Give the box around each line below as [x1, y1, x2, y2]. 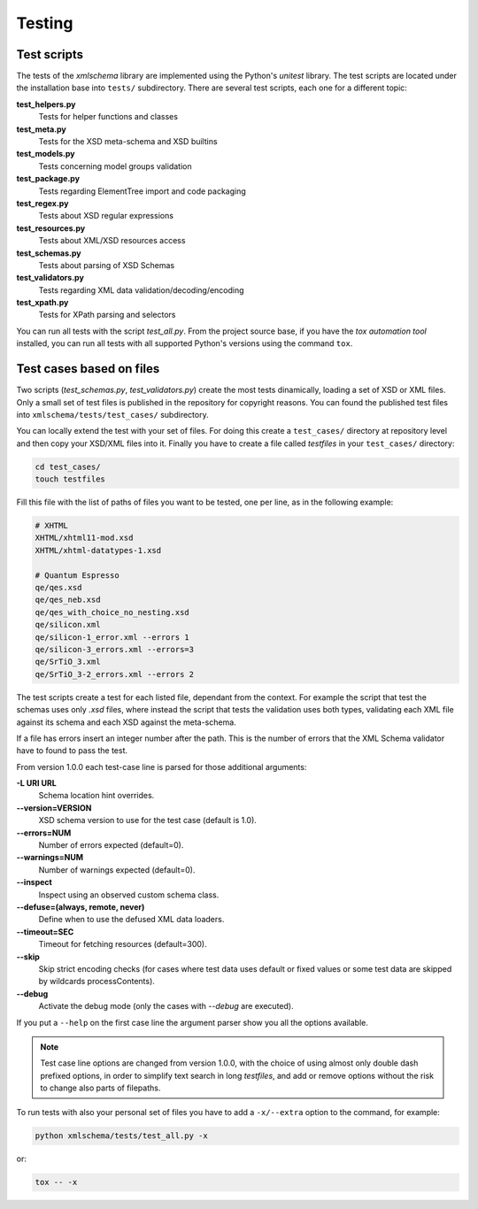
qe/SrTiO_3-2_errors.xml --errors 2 [35, 669, 195, 679]
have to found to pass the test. [16, 745, 128, 756]
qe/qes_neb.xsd [35, 595, 101, 605]
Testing [16, 13, 73, 33]
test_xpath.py [16, 297, 69, 308]
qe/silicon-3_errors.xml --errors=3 [35, 644, 195, 654]
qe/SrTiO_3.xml [35, 657, 101, 667]
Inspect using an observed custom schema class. [38, 889, 220, 900]
